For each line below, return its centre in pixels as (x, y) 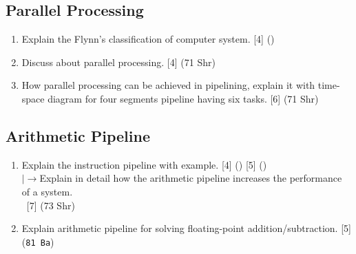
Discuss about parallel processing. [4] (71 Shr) (118, 62)
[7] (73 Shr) (51, 205)
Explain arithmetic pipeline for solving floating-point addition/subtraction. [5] (186, 228)
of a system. (47, 191)
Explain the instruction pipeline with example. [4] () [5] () (144, 164)
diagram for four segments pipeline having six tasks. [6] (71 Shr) (183, 98)
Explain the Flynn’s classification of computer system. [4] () (148, 39)
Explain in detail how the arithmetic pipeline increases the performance (191, 178)
